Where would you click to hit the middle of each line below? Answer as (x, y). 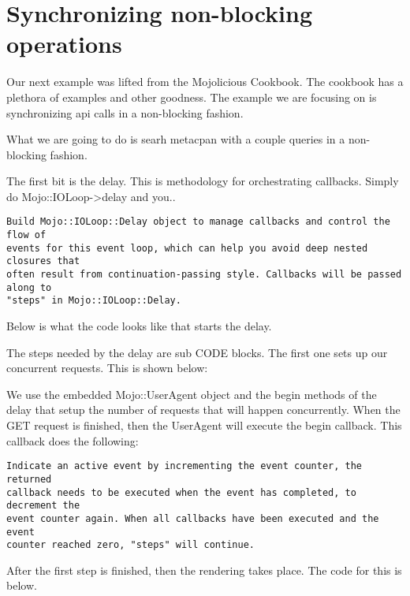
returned (29, 479)
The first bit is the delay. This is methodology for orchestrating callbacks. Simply (203, 181)
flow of (26, 235)
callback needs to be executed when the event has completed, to (181, 492)
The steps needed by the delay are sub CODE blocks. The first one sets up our (197, 352)
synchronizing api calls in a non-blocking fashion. (125, 112)
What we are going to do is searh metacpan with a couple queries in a (176, 139)
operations (64, 44)
